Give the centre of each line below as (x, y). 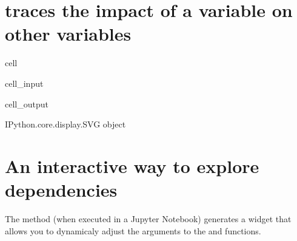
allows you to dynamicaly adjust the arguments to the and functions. (133, 230)
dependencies (61, 190)
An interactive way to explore (132, 165)
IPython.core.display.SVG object (65, 124)
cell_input (24, 83)
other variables (68, 34)
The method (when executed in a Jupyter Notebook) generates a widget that (148, 219)
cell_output (27, 104)
